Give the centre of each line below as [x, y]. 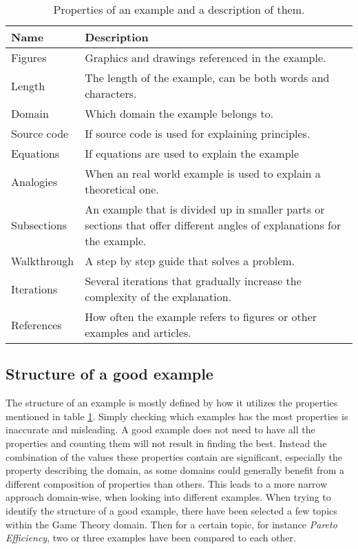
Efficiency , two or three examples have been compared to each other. [151, 538]
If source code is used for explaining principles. [198, 133]
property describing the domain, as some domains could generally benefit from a [175, 470]
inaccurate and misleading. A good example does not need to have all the [160, 429]
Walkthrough [43, 261]
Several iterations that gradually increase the [193, 281]
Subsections [39, 225]
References [36, 324]
